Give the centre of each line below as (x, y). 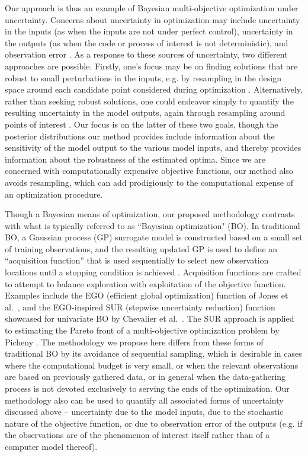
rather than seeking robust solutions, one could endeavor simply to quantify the (149, 101)
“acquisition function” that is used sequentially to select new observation (137, 260)
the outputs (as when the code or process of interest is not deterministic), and (147, 42)
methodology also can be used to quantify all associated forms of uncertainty (144, 400)
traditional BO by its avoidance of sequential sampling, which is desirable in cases (153, 353)
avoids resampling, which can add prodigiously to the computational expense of (149, 182)
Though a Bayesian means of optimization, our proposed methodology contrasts (150, 214)
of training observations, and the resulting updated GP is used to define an (141, 248)
